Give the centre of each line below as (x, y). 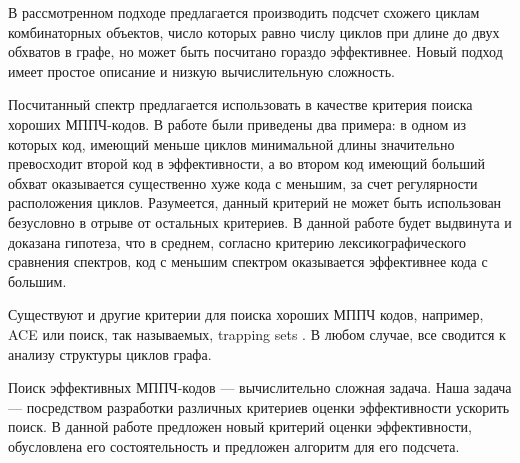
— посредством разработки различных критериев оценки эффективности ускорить (259, 406)
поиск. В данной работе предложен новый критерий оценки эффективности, (240, 426)
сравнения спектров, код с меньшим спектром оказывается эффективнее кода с (248, 261)
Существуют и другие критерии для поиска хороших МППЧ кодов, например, (246, 314)
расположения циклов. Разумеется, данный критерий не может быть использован (255, 202)
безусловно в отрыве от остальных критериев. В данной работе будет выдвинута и (260, 221)
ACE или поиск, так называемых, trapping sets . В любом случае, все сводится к (257, 333)
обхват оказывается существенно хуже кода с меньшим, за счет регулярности (243, 182)
